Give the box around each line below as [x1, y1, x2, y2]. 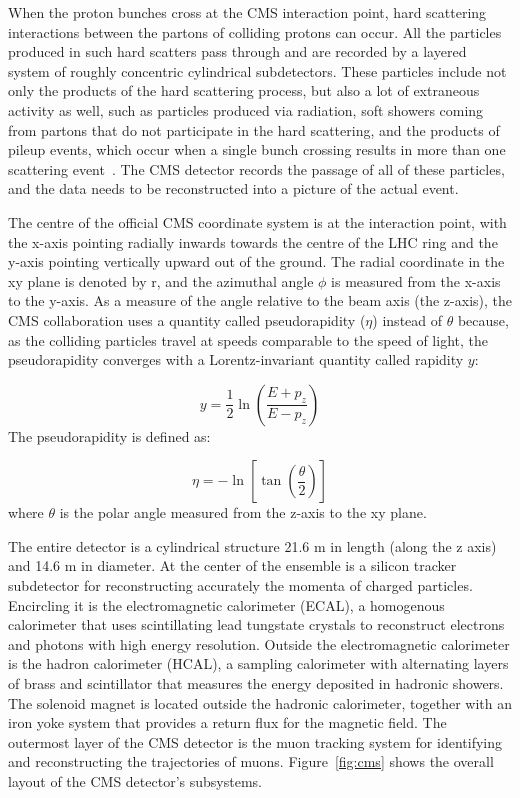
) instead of [372, 309, 443, 330]
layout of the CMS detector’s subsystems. [8, 771, 262, 791]
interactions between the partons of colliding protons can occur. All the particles [8, 21, 502, 42]
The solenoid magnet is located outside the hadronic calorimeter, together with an [8, 692, 512, 713]
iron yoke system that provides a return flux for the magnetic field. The [8, 712, 447, 733]
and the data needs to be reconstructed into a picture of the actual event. [8, 178, 459, 199]
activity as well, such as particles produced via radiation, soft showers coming [8, 99, 484, 120]
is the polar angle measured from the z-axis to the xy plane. [59, 502, 427, 523]
